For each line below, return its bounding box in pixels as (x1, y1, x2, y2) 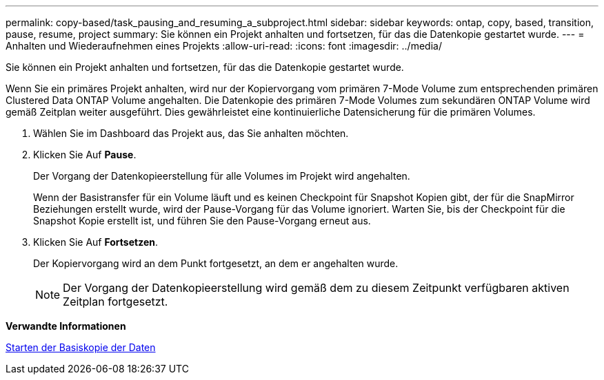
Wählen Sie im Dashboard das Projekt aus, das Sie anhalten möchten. (33, 127, 349, 139)
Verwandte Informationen (6, 320, 126, 332)
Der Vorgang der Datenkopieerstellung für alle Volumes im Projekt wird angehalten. (33, 170, 410, 182)
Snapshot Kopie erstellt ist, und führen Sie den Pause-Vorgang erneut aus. (33, 215, 371, 226)
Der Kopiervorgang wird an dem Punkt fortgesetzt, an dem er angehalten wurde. (33, 257, 399, 269)
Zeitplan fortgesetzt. (63, 295, 168, 308)
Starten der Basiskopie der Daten (6, 341, 156, 353)
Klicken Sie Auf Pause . (33, 149, 137, 160)
